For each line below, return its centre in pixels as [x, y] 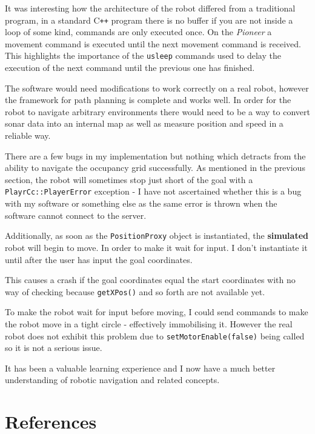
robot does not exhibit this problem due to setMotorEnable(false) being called [155, 336]
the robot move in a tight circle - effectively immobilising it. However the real [149, 323]
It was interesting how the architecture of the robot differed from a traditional [150, 8]
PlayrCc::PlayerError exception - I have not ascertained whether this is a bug [153, 191]
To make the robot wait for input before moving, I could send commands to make [157, 312]
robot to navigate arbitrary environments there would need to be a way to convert [157, 111]
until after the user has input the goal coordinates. [99, 259]
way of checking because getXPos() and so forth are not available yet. [135, 291]
